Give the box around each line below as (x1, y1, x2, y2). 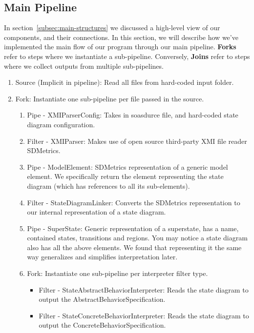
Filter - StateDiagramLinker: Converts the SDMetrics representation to (27, 197, 240, 207)
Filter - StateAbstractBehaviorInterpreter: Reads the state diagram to (39, 284, 249, 294)
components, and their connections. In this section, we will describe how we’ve (4, 32, 238, 42)
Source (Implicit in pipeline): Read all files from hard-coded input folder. (15, 77, 234, 87)
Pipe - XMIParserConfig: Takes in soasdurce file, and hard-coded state (27, 110, 238, 120)
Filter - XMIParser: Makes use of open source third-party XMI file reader (27, 136, 247, 146)
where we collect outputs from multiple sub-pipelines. (4, 60, 164, 71)
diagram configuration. (27, 119, 95, 129)
